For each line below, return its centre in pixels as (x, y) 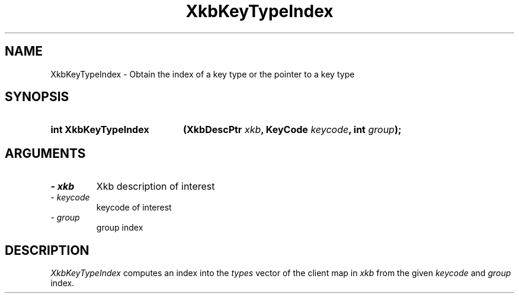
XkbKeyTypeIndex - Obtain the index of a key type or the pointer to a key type (203, 74)
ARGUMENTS (45, 153)
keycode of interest (134, 208)
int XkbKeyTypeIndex (100, 130)
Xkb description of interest (156, 187)
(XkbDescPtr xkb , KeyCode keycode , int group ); (292, 130)
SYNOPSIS (37, 97)
